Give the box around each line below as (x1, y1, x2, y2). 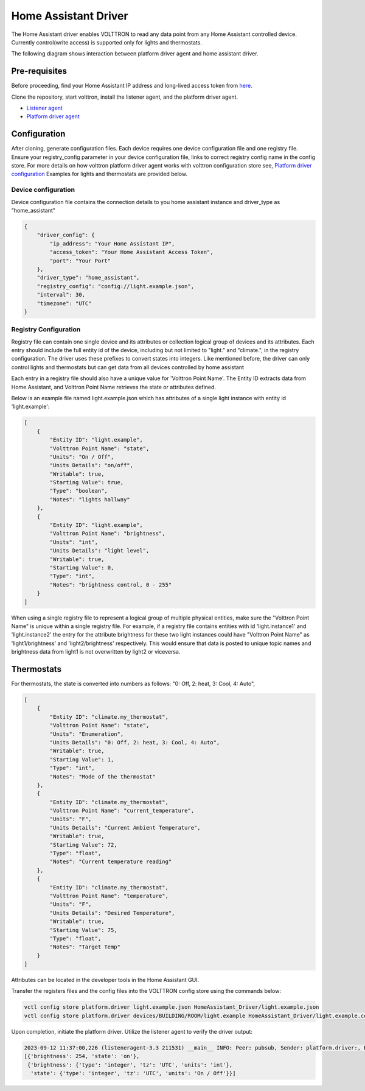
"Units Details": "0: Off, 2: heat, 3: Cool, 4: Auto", (49, 739, 220, 746)
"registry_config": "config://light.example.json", (36, 283, 195, 289)
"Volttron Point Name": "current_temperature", (49, 807, 195, 814)
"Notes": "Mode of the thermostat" (49, 773, 156, 780)
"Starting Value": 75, (49, 927, 118, 933)
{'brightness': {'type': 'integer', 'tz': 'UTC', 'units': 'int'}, (27, 1061, 233, 1068)
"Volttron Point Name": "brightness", (49, 530, 165, 537)
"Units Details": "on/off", (49, 462, 134, 469)
